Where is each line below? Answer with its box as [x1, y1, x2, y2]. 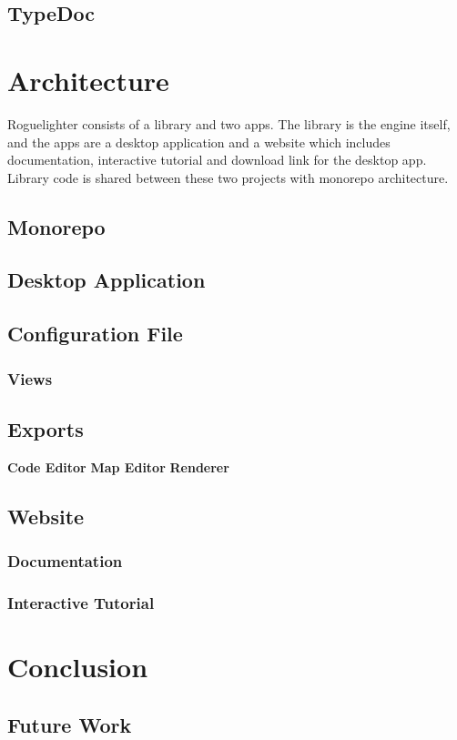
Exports [7, 414, 84, 442]
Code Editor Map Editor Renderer [7, 457, 229, 476]
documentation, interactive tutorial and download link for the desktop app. [7, 150, 427, 169]
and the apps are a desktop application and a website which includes [7, 132, 391, 151]
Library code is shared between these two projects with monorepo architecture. [7, 167, 449, 187]
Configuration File [7, 319, 183, 348]
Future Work [7, 710, 132, 738]
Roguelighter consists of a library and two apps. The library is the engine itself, [7, 114, 451, 133]
